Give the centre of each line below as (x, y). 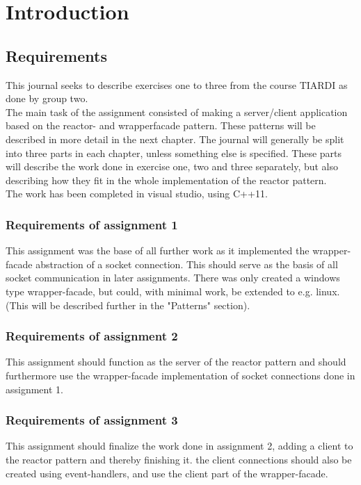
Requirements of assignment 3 (92, 420)
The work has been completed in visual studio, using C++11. (137, 194)
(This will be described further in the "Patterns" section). (128, 305)
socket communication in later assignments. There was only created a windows (173, 278)
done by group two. (47, 98)
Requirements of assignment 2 (92, 336)
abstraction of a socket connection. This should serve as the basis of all (187, 264)
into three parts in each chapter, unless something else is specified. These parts (174, 153)
